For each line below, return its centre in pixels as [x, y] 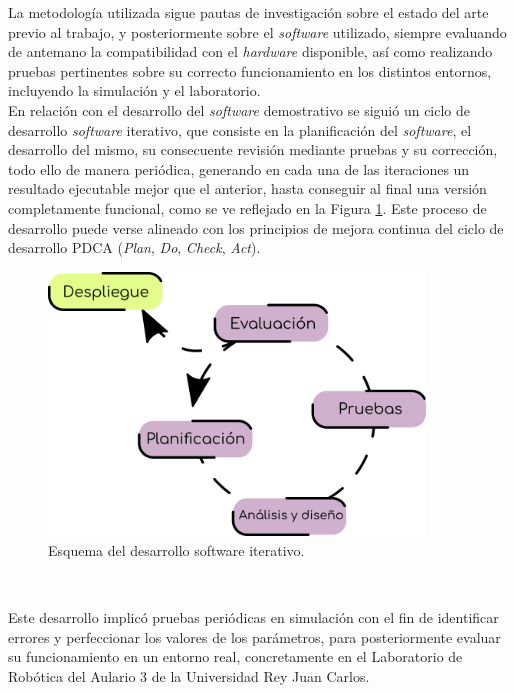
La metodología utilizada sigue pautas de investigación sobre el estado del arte [248, 12]
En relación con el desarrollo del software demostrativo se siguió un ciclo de [239, 109]
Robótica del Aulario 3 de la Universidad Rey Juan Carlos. [189, 675]
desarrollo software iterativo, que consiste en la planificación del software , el [240, 129]
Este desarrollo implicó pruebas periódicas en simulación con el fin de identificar [253, 616]
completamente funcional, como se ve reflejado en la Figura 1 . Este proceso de [247, 207]
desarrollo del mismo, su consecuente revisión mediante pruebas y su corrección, [253, 149]
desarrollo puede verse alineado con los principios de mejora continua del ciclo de [256, 227]
